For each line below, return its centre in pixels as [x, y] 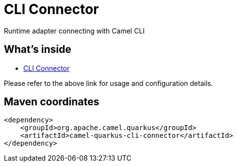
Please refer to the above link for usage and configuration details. [109, 83]
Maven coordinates [52, 102]
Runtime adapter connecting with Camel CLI [74, 31]
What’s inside [38, 50]
